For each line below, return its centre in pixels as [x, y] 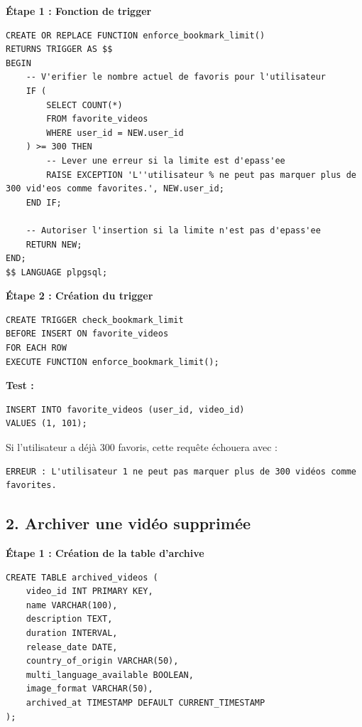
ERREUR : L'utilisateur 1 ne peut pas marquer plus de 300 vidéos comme [181, 471]
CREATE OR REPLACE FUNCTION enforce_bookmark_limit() [136, 35]
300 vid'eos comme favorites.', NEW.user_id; [115, 189]
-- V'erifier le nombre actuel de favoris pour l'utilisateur [176, 77]
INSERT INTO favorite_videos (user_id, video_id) [125, 409]
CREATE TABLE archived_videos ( [82, 577]
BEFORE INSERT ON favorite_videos [87, 334]
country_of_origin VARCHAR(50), [102, 661]
